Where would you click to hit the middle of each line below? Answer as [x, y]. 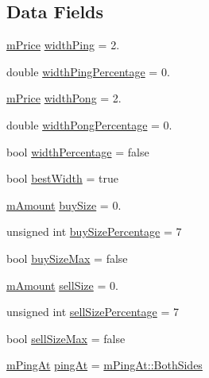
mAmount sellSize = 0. [62, 285]
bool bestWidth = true [62, 178]
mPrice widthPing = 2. [63, 45]
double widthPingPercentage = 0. [88, 71]
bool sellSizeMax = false [66, 338]
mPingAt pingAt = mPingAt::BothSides [104, 365]
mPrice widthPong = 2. [64, 98]
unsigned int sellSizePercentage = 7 [93, 312]
